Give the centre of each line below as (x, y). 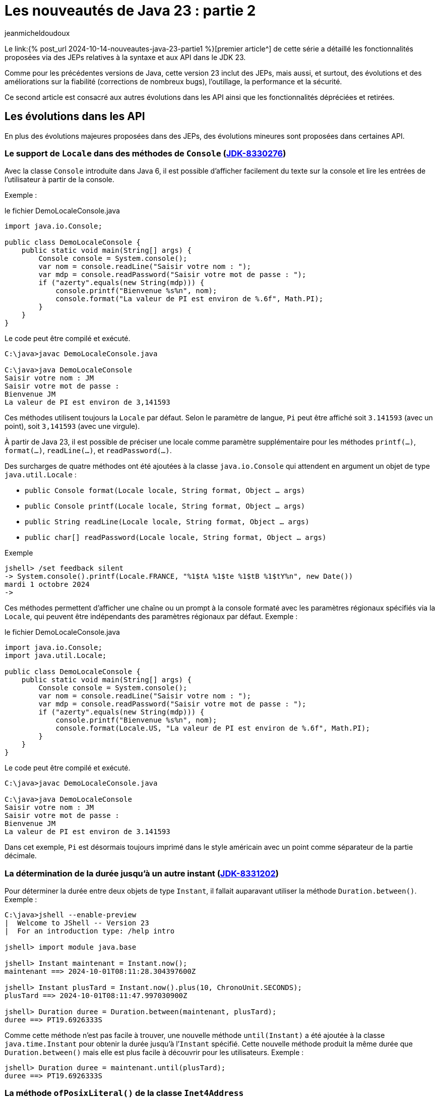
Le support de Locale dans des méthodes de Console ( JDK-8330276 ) (145, 153)
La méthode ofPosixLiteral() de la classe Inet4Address (124, 1093)
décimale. (21, 856)
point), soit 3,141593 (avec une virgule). (72, 426)
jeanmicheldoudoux (37, 33)
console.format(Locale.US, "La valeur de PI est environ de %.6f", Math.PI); (213, 728)
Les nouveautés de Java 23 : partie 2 (130, 11)
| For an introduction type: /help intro (90, 931)
